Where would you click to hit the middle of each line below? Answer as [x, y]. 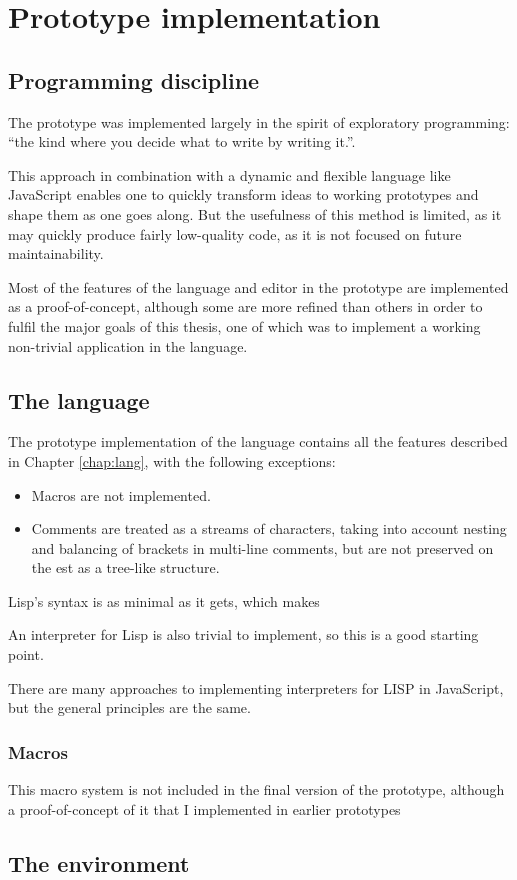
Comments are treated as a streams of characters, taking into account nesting [269, 528]
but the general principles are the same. [129, 707]
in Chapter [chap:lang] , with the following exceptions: [172, 460]
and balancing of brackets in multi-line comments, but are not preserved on [262, 547]
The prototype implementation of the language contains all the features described [258, 441]
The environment [99, 862]
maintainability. [56, 253]
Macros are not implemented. [121, 494]
